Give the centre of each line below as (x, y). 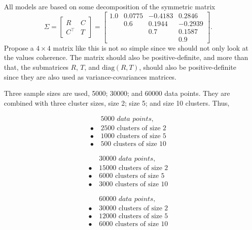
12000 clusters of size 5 (133, 216)
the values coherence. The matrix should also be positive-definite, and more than (126, 57)
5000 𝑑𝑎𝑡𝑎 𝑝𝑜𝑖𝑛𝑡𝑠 (126, 119)
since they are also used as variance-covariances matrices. (90, 76)
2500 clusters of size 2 (134, 129)
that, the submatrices (36, 67)
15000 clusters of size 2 (133, 168)
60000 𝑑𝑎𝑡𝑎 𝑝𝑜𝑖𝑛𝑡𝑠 (126, 199)
